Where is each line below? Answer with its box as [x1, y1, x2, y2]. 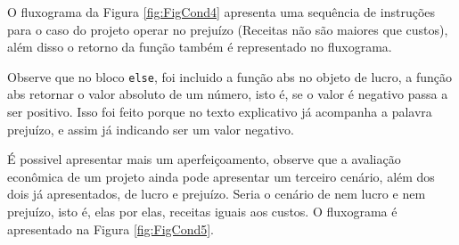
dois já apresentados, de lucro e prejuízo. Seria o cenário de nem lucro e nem [7, 184, 426, 203]
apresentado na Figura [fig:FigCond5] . [7, 219, 214, 238]
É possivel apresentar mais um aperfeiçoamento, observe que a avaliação [7, 150, 401, 168]
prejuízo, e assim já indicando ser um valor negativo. [7, 119, 294, 138]
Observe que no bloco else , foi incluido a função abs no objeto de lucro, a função [7, 67, 453, 86]
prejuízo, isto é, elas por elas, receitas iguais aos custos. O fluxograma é [7, 202, 398, 220]
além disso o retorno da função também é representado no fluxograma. [7, 37, 392, 56]
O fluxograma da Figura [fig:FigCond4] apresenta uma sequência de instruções [7, 3, 436, 20]
